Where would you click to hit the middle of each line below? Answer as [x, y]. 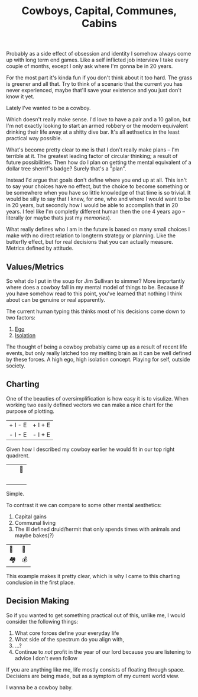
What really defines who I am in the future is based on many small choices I [98, 230]
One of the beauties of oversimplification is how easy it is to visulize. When [98, 398]
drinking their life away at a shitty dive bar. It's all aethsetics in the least [93, 132]
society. [16, 366]
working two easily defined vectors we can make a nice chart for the [90, 405]
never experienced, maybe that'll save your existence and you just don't [94, 91]
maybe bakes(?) [34, 535]
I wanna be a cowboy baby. [40, 687]
